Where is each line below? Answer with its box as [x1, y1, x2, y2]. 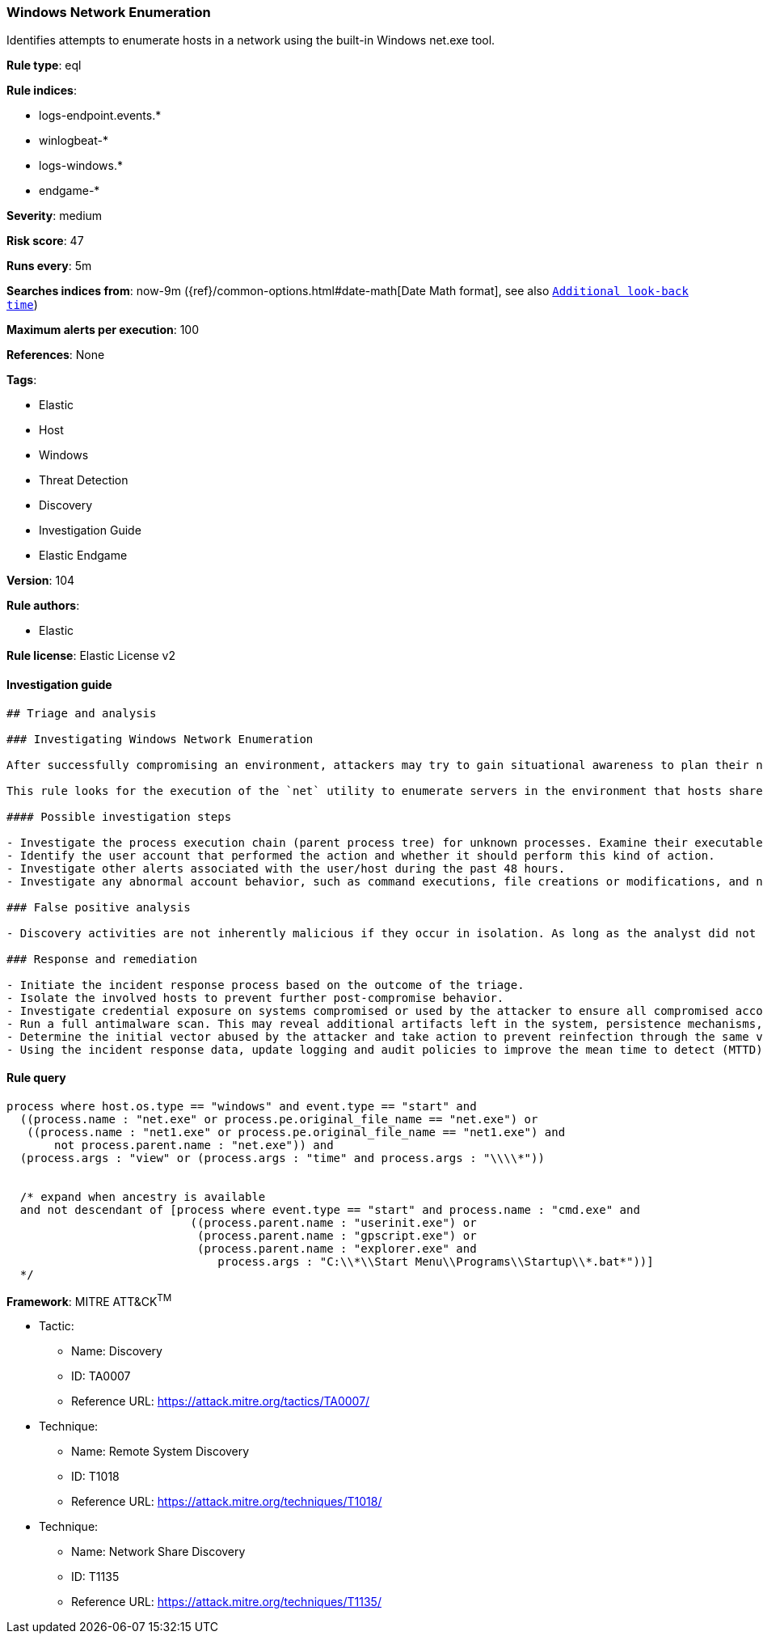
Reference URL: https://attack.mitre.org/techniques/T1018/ [71, 1494, 382, 1509]
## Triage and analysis [6, 706, 157, 720]
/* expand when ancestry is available [19, 1190, 266, 1203]
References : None [6, 348, 105, 362]
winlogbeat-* [39, 133, 108, 148]
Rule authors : [6, 598, 80, 613]
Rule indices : [6, 83, 77, 98]
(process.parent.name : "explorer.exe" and [197, 1241, 477, 1255]
